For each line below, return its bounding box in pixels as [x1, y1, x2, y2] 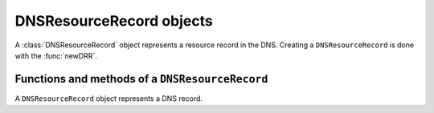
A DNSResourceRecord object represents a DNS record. [14, 93, 203, 103]
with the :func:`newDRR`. [14, 50, 98, 60]
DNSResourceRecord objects [14, 12, 213, 30]
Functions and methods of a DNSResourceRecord [14, 72, 268, 86]
